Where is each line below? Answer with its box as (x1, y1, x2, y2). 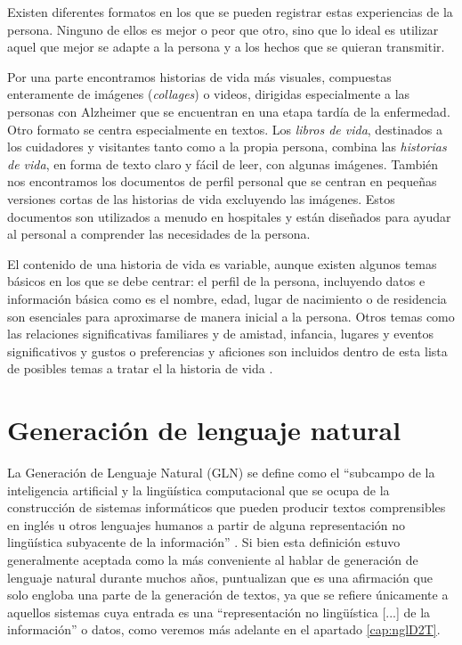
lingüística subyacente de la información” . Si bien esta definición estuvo (7, 533, 401, 551)
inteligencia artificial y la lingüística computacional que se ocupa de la (7, 480, 390, 499)
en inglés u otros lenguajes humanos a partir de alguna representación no (7, 515, 406, 534)
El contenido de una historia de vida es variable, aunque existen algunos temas (7, 254, 437, 273)
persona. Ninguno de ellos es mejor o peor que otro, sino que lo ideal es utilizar (7, 20, 439, 38)
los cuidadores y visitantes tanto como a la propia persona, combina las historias (7, 137, 447, 156)
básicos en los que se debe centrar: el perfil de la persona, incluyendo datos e (7, 272, 426, 290)
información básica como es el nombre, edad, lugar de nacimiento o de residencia (7, 289, 447, 307)
